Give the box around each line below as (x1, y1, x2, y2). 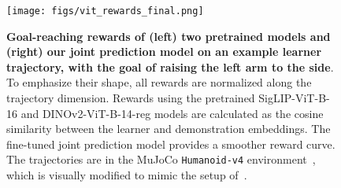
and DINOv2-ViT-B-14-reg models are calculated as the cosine (20, 105, 324, 121)
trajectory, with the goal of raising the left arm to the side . (6, 58, 334, 75)
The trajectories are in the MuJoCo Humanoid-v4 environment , (6, 151, 316, 168)
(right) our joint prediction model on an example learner (6, 43, 322, 60)
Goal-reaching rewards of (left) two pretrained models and (6, 28, 331, 44)
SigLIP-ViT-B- (258, 90, 330, 106)
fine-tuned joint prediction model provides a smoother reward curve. (6, 135, 335, 152)
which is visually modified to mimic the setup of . (6, 167, 247, 183)
